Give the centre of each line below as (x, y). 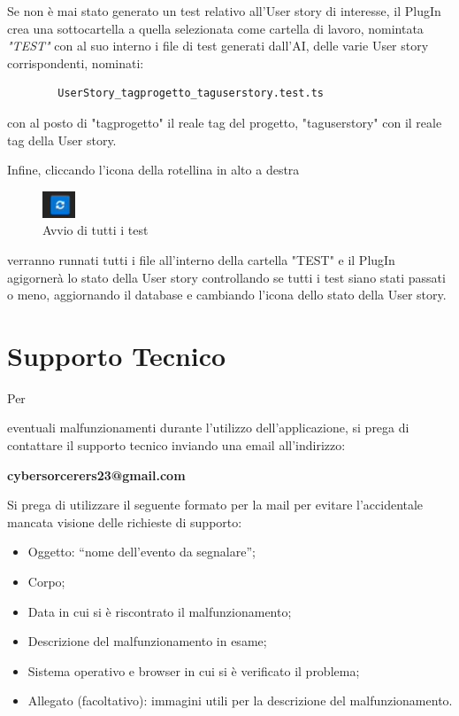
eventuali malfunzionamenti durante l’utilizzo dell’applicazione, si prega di (208, 428)
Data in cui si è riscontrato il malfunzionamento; (160, 611)
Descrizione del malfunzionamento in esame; (147, 641)
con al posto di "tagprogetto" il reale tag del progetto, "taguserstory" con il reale (225, 122)
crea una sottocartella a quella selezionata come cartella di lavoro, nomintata (215, 28)
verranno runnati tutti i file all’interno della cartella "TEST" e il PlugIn (201, 259)
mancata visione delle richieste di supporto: (125, 521)
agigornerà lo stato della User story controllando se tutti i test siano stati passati (226, 277)
